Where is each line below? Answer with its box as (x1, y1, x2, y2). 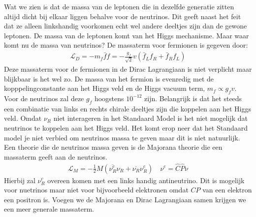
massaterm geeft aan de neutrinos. (4, 151, 107, 162)
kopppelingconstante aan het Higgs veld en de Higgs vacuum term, (4, 83, 205, 93)
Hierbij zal (4, 175, 35, 185)
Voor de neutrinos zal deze (4, 93, 84, 103)
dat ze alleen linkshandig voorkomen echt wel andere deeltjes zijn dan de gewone (4, 21, 247, 31)
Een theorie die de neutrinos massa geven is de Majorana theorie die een (4, 142, 223, 152)
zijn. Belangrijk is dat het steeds (144, 93, 242, 103)
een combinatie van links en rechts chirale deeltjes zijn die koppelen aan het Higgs (4, 103, 252, 113)
